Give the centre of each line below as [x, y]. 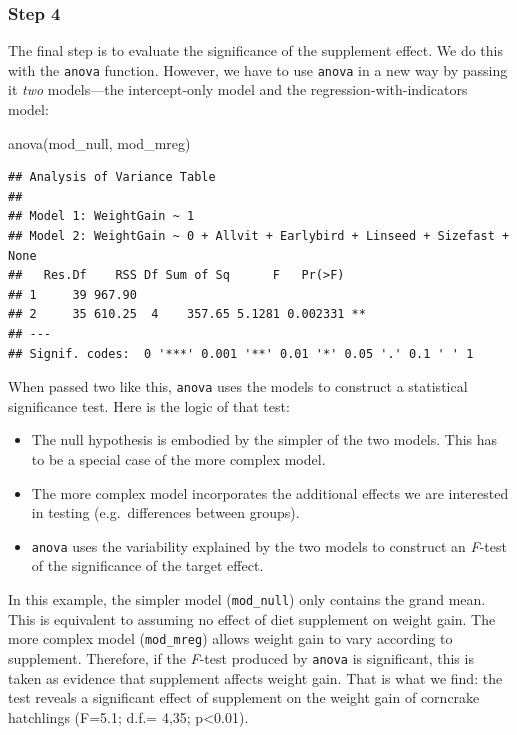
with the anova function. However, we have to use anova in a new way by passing [258, 69]
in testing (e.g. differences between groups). [165, 512]
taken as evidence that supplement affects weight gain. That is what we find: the [255, 677]
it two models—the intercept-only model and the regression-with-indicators [238, 89]
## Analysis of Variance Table [112, 177]
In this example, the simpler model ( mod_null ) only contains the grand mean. [247, 599]
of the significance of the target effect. [147, 565]
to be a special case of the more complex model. [178, 459]
